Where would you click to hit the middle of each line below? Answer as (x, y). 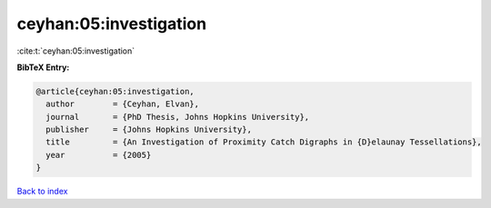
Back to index (42, 192)
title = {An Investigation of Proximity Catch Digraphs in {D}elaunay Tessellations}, (264, 142)
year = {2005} (99, 155)
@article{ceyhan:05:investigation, (115, 91)
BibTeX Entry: (43, 67)
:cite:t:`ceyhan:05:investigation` (76, 51)
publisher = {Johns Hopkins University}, (149, 130)
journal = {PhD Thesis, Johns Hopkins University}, (178, 117)
